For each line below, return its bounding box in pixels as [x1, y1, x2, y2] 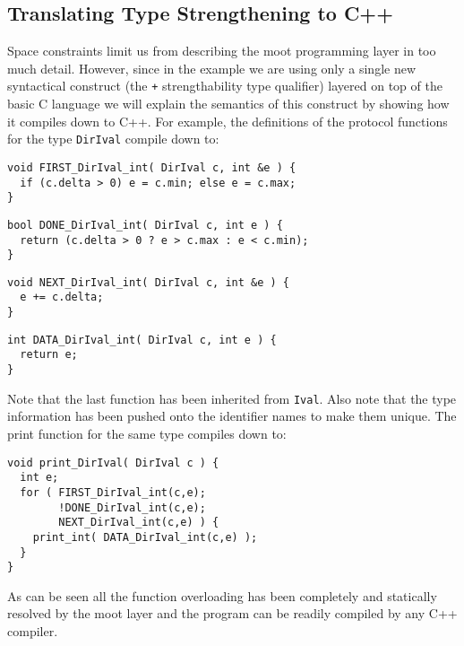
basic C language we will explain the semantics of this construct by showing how [7, 94, 450, 113]
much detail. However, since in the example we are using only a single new [7, 58, 417, 77]
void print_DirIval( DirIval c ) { [7, 456, 219, 469]
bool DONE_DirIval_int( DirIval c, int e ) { [7, 218, 283, 231]
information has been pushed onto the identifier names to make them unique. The [7, 406, 457, 425]
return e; [20, 348, 78, 362]
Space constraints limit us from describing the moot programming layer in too [7, 41, 436, 60]
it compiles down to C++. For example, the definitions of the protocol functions [7, 111, 448, 130]
